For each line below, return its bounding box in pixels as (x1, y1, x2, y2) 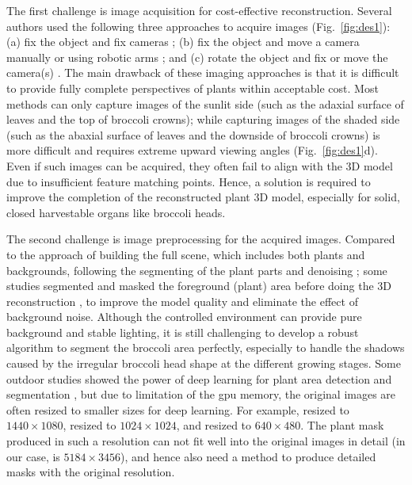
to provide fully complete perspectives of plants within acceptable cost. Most (6, 79, 379, 96)
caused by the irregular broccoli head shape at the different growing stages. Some (6, 355, 401, 372)
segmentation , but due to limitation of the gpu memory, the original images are (6, 386, 396, 403)
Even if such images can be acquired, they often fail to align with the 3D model (6, 157, 393, 174)
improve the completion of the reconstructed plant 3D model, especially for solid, (6, 189, 400, 205)
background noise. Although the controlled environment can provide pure (6, 308, 362, 325)
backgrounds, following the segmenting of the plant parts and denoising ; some (6, 262, 387, 278)
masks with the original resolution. (6, 464, 175, 480)
